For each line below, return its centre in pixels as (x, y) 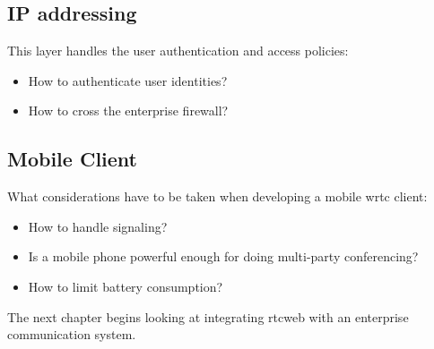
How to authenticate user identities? (128, 80)
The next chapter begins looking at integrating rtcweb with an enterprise (208, 316)
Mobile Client (72, 159)
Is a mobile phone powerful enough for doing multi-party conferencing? (223, 256)
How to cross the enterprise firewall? (128, 111)
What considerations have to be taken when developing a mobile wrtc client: (217, 196)
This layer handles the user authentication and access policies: (178, 51)
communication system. (72, 334)
